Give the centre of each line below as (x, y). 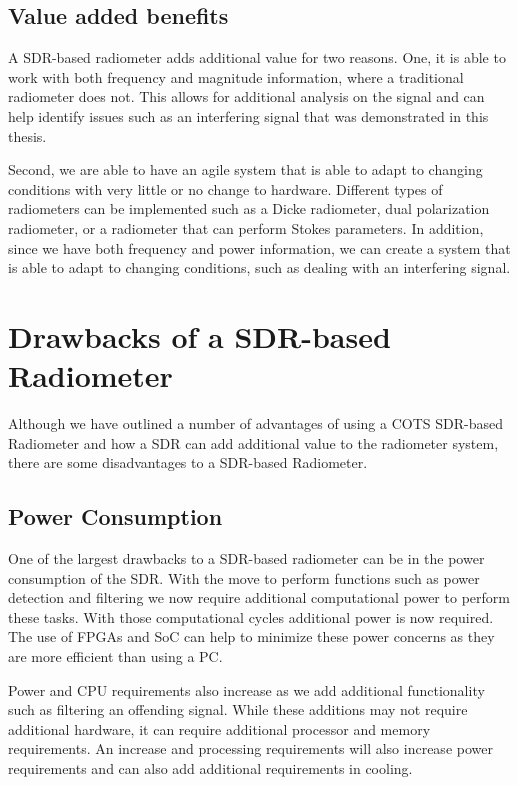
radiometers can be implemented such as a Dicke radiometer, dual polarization (249, 208)
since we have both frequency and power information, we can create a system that (259, 247)
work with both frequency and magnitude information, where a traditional (236, 76)
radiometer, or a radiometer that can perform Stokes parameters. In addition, (246, 227)
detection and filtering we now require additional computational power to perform (259, 597)
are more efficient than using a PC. (115, 656)
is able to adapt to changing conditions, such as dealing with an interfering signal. (259, 267)
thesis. (27, 135)
